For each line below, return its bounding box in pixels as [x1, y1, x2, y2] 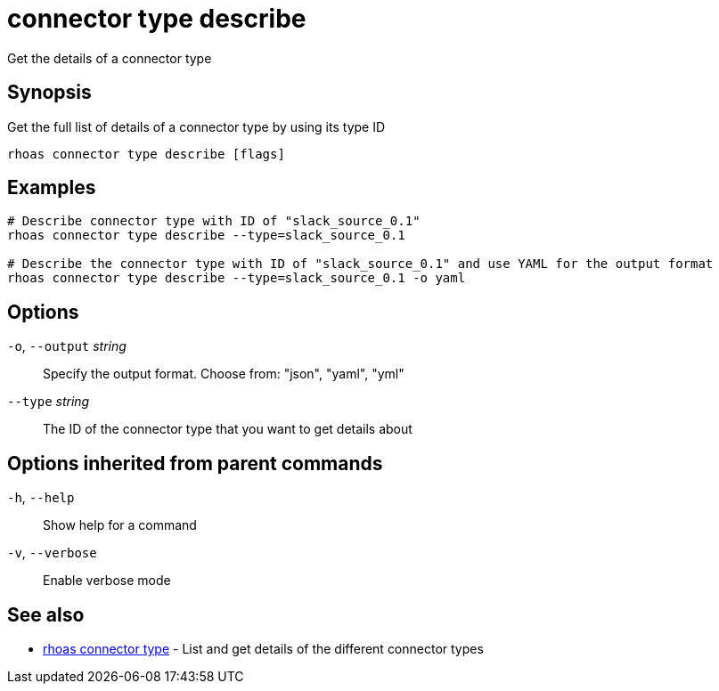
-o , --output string [7, 338, 127, 354]
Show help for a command [43, 517, 197, 533]
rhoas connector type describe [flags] [7, 146, 285, 161]
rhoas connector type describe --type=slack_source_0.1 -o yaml [7, 271, 466, 286]
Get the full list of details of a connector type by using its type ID [7, 118, 386, 134]
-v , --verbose [7, 545, 97, 561]
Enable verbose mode [43, 573, 171, 589]
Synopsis [7, 81, 92, 104]
